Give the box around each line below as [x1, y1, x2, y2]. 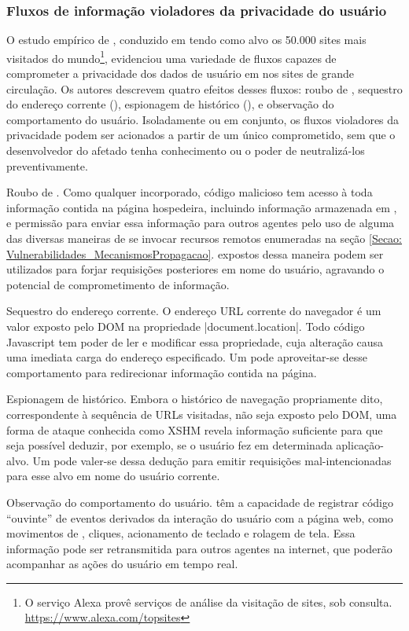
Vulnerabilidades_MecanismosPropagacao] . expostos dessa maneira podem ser [6, 245, 384, 262]
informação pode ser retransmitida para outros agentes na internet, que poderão [6, 540, 392, 556]
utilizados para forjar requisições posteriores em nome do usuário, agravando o [6, 261, 385, 277]
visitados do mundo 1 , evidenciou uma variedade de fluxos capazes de [6, 47, 337, 66]
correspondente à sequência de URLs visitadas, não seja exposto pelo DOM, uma [6, 405, 397, 422]
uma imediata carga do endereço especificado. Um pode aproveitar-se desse [6, 349, 367, 365]
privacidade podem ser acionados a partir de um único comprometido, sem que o [6, 127, 396, 143]
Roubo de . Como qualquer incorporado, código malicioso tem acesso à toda [6, 184, 373, 200]
